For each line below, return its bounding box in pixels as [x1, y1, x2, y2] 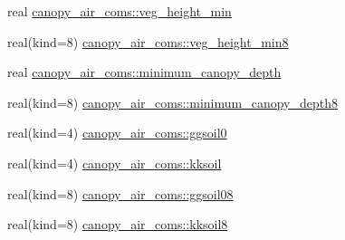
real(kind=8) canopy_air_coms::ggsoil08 [7, 184, 234, 203]
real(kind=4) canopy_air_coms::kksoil [7, 153, 222, 172]
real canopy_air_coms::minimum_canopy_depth [7, 62, 282, 82]
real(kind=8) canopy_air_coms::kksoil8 [7, 215, 228, 234]
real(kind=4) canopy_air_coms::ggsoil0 [7, 123, 227, 142]
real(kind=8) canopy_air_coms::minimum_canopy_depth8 [7, 92, 338, 111]
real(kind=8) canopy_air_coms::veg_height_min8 [7, 32, 289, 51]
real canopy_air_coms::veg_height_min [7, 2, 232, 20]
